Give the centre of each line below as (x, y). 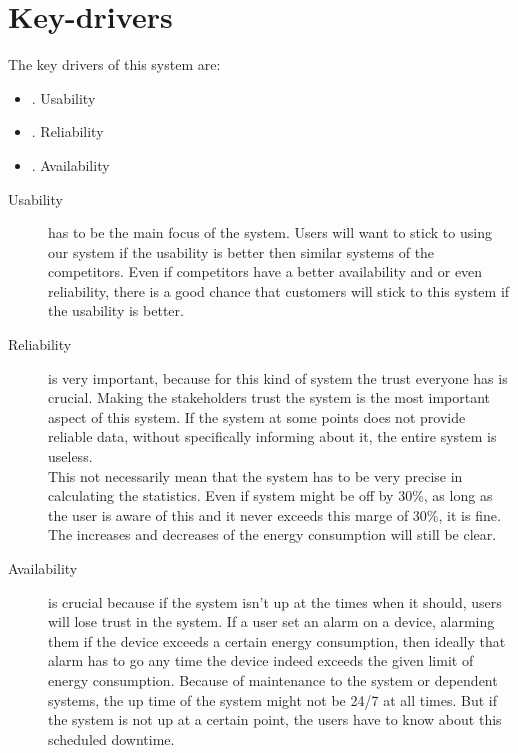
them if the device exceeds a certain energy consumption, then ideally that (277, 640)
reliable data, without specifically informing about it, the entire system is (272, 436)
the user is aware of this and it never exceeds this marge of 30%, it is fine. (274, 514)
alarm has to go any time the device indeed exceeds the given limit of (261, 660)
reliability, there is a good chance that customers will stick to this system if (279, 290)
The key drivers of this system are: (114, 64)
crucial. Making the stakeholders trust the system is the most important (269, 397)
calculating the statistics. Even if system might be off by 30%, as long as (270, 495)
